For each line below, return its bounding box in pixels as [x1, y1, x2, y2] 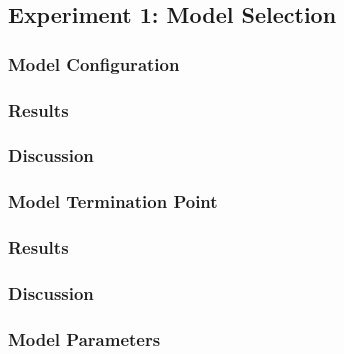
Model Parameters [8, 326, 161, 351]
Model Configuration [8, 51, 180, 76]
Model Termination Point [8, 189, 218, 214]
